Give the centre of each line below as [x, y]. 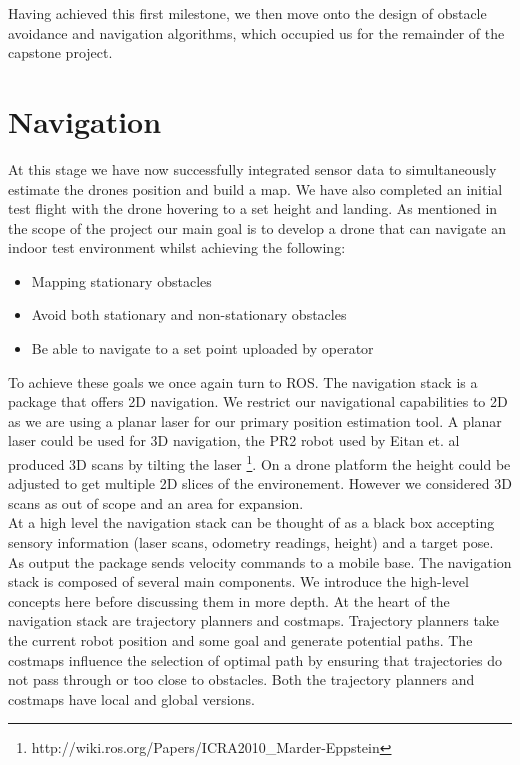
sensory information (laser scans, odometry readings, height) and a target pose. [251, 542]
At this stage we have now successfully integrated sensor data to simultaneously [252, 168]
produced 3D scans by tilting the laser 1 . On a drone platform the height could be [259, 462]
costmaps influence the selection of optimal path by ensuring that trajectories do [255, 659]
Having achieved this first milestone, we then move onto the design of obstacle [247, 13]
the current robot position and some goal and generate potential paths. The [240, 640]
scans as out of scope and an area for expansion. [156, 502]
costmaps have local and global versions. [131, 698]
